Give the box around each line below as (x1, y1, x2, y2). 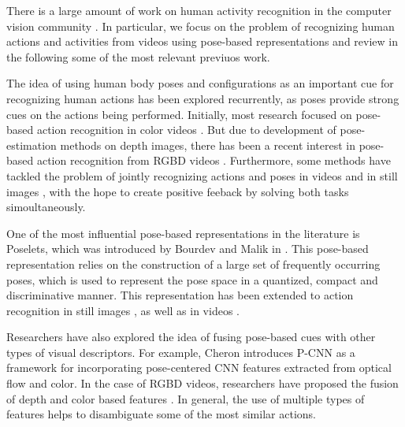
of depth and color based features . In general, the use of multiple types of (6, 390, 365, 407)
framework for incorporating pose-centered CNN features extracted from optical (6, 359, 392, 376)
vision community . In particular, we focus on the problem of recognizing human (6, 17, 395, 34)
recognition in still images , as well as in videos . (6, 302, 240, 318)
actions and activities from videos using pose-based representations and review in (6, 33, 398, 50)
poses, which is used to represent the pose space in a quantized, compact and (6, 271, 378, 288)
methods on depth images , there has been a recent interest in (60, 136, 356, 153)
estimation (6, 136, 57, 153)
